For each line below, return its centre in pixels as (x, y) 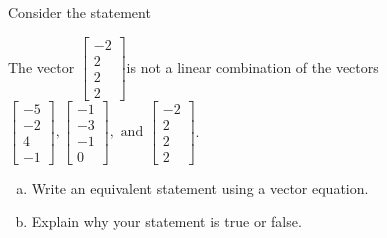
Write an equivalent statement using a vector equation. (200, 187)
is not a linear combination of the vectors (252, 66)
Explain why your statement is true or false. (166, 221)
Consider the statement (79, 12)
